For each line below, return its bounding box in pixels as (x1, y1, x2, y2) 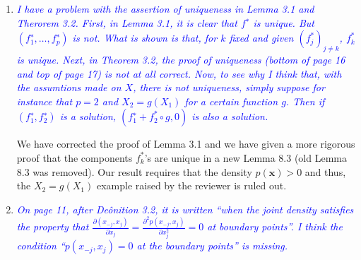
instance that (16, 93, 73, 108)
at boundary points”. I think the (207, 219, 343, 234)
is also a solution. (191, 109, 268, 124)
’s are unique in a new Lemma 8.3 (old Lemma (144, 150, 348, 165)
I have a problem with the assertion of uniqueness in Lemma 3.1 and (16, 1, 314, 16)
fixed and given (229, 30, 294, 45)
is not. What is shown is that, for (72, 30, 218, 45)
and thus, (304, 164, 346, 179)
